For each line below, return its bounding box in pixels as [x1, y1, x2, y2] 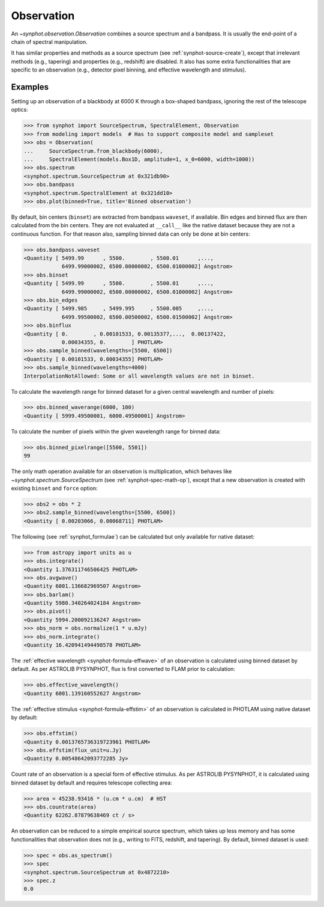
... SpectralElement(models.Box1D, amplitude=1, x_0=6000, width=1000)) [23, 156, 255, 162]
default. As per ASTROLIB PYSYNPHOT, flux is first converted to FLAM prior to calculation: [11, 665, 235, 673]
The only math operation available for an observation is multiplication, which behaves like [11, 468, 232, 475]
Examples [11, 82, 49, 92]
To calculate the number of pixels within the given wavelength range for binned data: [11, 427, 221, 435]
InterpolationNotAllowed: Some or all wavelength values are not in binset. [23, 373, 255, 379]
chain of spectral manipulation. [11, 38, 88, 45]
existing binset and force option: [11, 484, 98, 492]
